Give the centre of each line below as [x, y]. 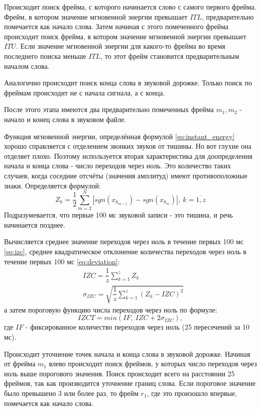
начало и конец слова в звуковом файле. [65, 119]
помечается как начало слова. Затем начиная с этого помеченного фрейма [116, 26]
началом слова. [27, 66]
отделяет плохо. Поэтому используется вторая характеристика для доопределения [128, 156]
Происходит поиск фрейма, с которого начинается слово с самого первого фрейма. [130, 7]
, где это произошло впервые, [192, 393]
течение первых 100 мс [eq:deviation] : [62, 261]
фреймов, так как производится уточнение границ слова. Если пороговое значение [130, 383]
